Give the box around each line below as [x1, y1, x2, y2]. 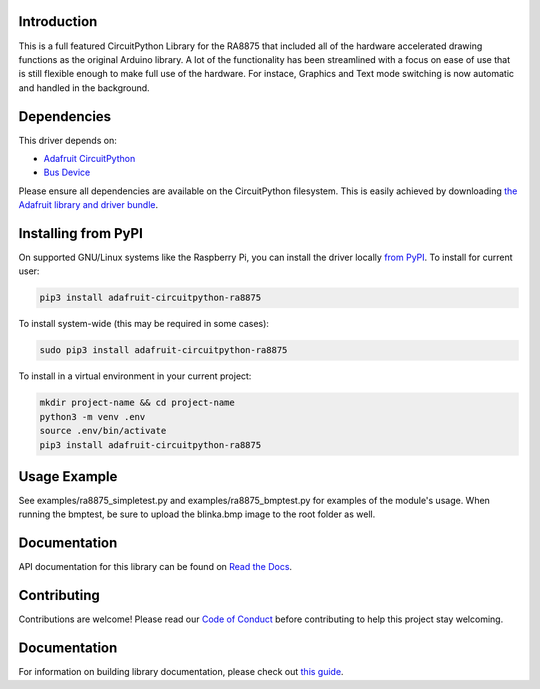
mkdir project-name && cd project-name [39, 397, 235, 409]
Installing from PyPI [18, 225, 144, 242]
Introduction [18, 13, 98, 30]
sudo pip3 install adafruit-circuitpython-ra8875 [39, 345, 288, 356]
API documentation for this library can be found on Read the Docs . [18, 561, 293, 573]
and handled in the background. [18, 81, 150, 94]
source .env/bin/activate [39, 425, 167, 437]
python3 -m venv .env [39, 411, 146, 422]
